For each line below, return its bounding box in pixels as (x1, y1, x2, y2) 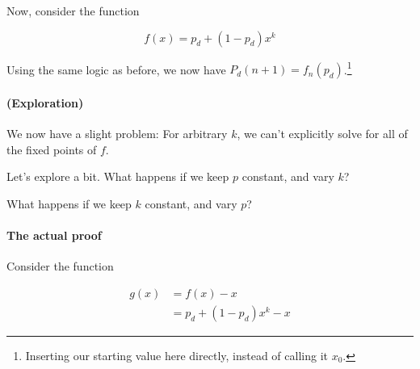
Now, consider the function (6, 2, 140, 19)
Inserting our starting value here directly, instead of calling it (25, 346, 328, 363)
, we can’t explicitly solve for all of (237, 125, 408, 142)
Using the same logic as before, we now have (6, 61, 226, 78)
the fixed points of (6, 140, 97, 157)
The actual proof (6, 227, 102, 244)
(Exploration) (6, 94, 84, 111)
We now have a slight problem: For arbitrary (6, 125, 228, 142)
